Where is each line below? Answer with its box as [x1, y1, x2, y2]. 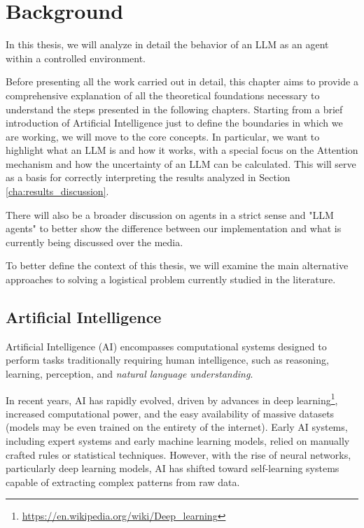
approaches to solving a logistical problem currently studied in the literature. [6, 272, 336, 287]
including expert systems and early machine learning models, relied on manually [6, 434, 350, 448]
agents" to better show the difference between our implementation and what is [6, 221, 342, 236]
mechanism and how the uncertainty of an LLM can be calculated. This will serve [6, 156, 356, 171]
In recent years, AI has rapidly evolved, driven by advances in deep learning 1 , [6, 390, 338, 407]
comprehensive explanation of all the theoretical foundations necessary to [6, 87, 320, 102]
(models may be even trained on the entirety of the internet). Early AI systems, [6, 420, 348, 434]
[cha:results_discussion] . [6, 184, 109, 199]
